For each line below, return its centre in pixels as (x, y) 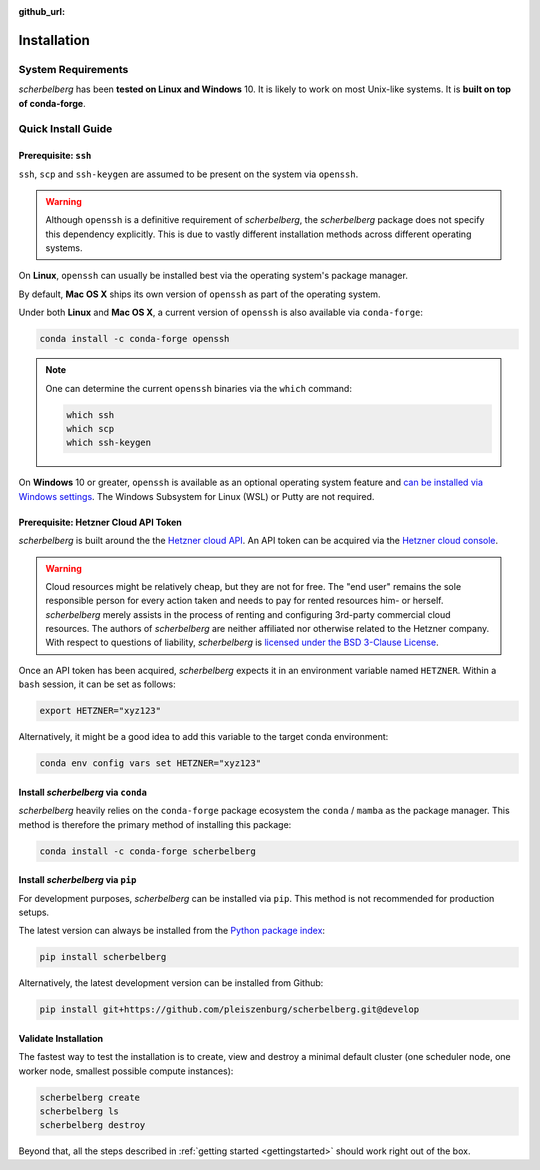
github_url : (41, 11)
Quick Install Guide (65, 129)
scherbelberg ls (79, 1111)
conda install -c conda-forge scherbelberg (148, 851)
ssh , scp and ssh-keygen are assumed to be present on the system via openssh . (188, 174)
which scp (90, 428)
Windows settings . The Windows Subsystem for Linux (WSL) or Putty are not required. (196, 496)
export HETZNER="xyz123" (100, 711)
